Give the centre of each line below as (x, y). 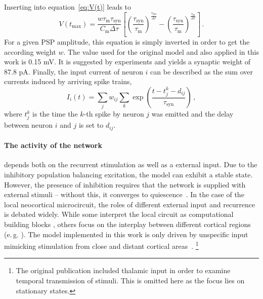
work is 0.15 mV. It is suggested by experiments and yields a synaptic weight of (127, 62)
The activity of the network (53, 145)
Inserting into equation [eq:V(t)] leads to (68, 7)
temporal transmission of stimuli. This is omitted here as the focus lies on (130, 280)
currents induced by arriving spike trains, (68, 81)
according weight (30, 51)
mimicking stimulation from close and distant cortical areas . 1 (101, 245)
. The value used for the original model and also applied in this (161, 51)
